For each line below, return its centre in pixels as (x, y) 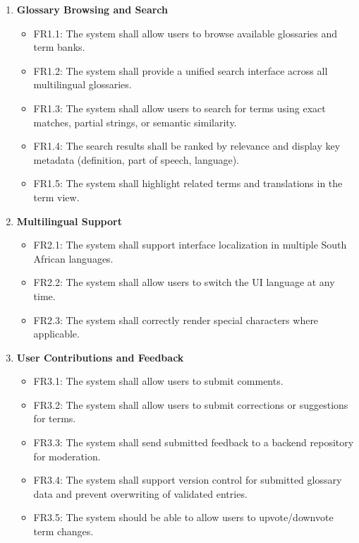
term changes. (63, 531)
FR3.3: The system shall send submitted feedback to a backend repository (194, 442)
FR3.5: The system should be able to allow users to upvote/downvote (183, 517)
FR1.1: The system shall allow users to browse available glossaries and (185, 33)
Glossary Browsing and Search (92, 9)
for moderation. (67, 456)
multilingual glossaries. (83, 84)
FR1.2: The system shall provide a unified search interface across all (181, 70)
